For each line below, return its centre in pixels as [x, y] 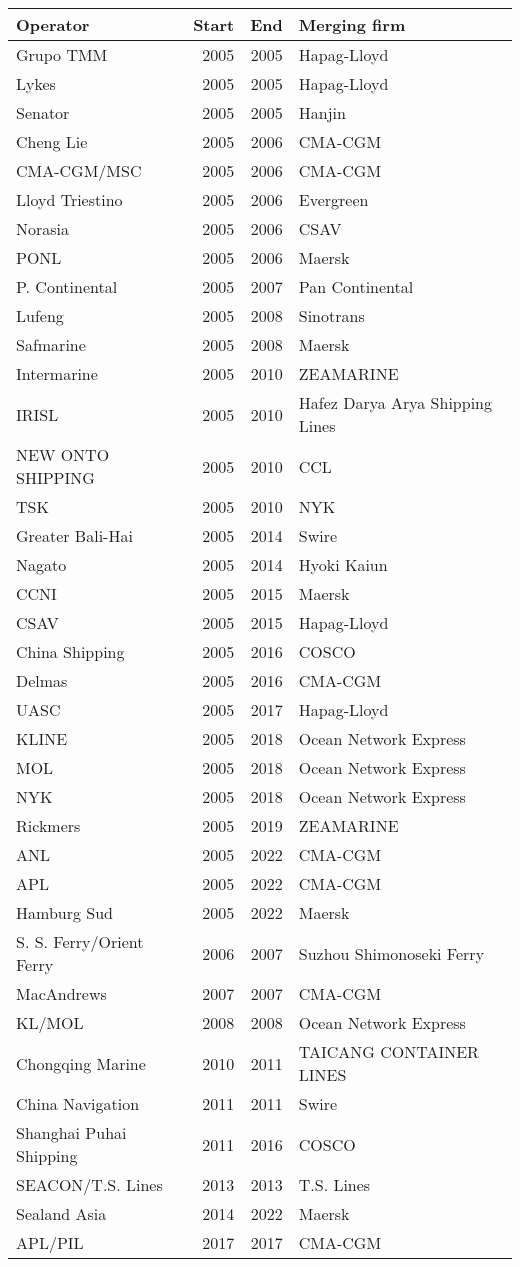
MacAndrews [61, 993]
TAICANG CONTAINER [388, 1051]
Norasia [43, 228]
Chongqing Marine [81, 1063]
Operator [53, 24]
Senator [43, 112]
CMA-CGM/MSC [79, 170]
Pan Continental [356, 286]
